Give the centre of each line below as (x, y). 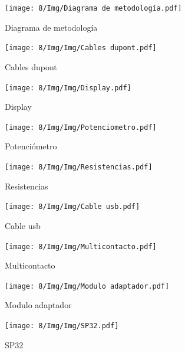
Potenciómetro (31, 146)
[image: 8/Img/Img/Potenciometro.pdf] (81, 127)
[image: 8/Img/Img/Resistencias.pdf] (79, 167)
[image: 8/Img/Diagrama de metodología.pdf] (93, 8)
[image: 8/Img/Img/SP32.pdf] (62, 326)
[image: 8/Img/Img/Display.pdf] (68, 88)
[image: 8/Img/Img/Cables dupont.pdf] (81, 48)
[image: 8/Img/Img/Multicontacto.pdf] (81, 246)
